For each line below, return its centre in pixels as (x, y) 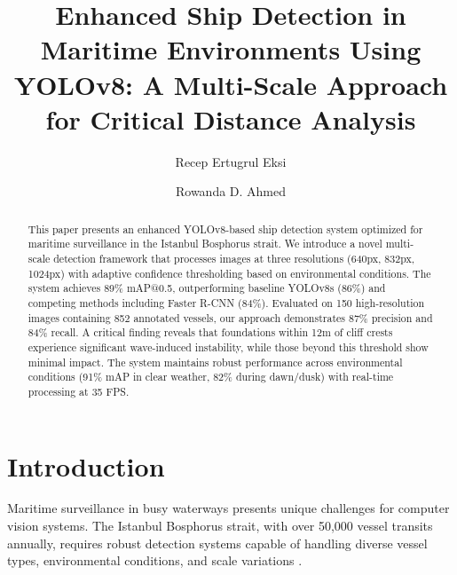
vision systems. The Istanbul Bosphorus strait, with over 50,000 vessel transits (220, 526)
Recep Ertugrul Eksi (231, 161)
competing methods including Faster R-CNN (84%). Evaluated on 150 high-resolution (226, 302)
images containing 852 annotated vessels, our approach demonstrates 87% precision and (230, 317)
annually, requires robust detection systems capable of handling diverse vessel (217, 543)
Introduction (86, 465)
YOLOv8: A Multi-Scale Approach (231, 84)
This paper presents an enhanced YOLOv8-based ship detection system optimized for (225, 228)
